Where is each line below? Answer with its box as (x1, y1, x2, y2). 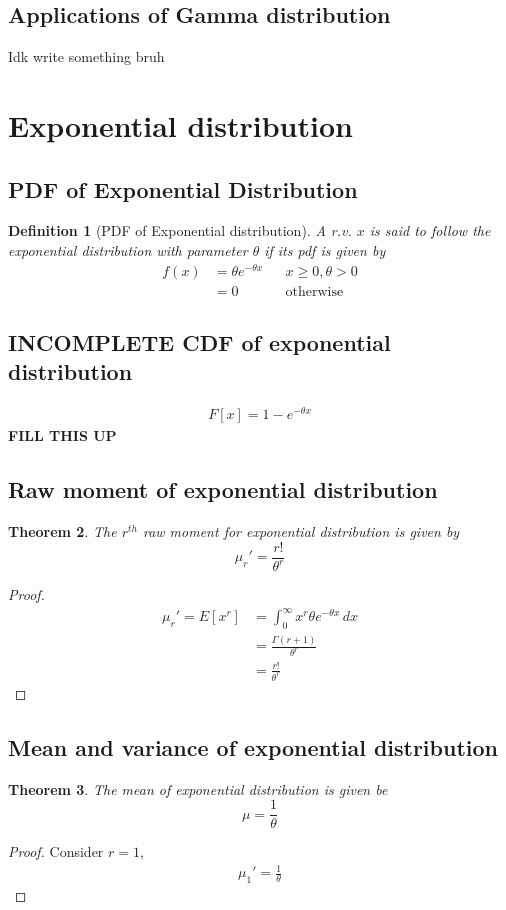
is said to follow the (369, 220, 491, 241)
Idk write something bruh (8, 46, 165, 67)
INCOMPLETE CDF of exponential (8, 327, 391, 358)
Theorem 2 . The (8, 521, 117, 542)
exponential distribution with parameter (8, 239, 248, 260)
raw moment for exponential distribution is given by (142, 521, 460, 542)
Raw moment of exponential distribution (8, 474, 438, 505)
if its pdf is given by (264, 239, 386, 260)
